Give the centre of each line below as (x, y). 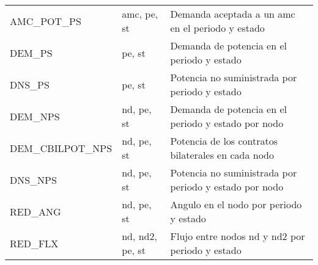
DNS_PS (30, 84)
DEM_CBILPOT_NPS (61, 148)
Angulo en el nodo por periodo (236, 204)
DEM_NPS (35, 116)
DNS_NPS (33, 180)
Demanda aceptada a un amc (233, 14)
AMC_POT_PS (46, 21)
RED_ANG (35, 211)
